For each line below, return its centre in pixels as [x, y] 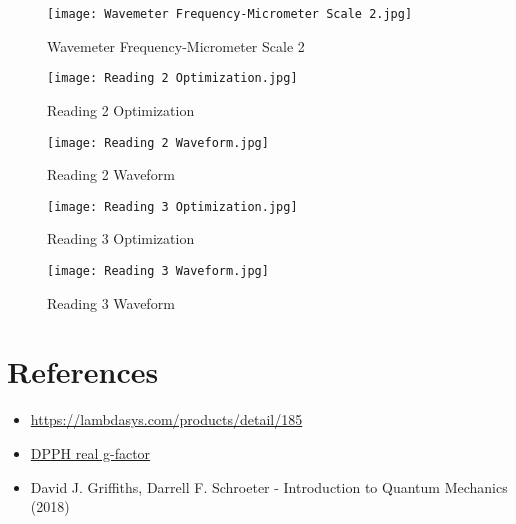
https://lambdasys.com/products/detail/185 [166, 419]
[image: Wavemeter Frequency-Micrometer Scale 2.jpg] [230, 14]
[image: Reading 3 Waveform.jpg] [158, 271]
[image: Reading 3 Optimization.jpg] [172, 206]
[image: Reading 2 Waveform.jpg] [158, 142]
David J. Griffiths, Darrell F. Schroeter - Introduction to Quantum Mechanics [269, 486]
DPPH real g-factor [90, 452]
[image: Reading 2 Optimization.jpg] [172, 78]
